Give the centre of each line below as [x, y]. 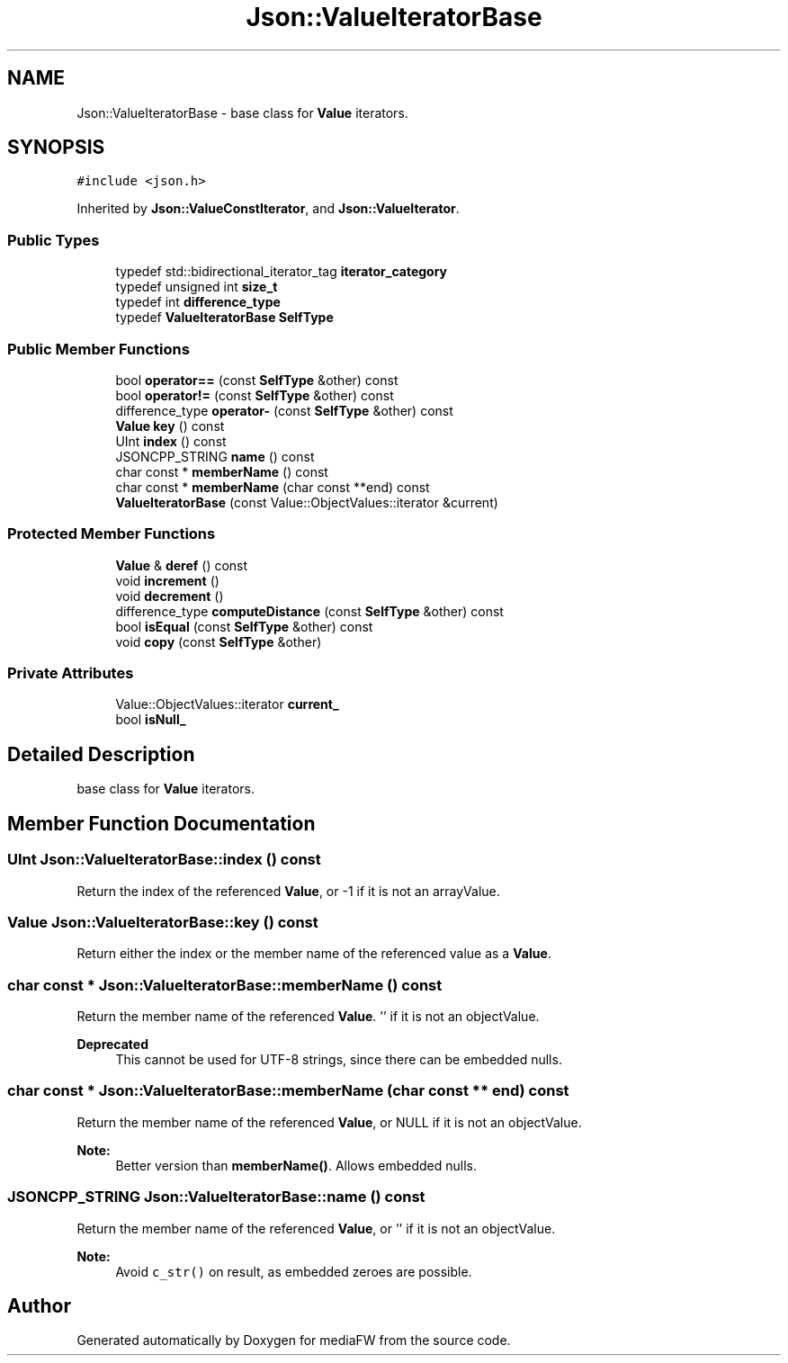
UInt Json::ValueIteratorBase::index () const [164, 860]
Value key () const [170, 426]
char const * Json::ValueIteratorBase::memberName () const [225, 985]
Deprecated [113, 1044]
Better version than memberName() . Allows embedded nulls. [296, 1165]
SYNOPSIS [56, 148]
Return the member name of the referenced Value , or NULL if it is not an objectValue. [329, 1122]
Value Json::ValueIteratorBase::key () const [163, 922]
